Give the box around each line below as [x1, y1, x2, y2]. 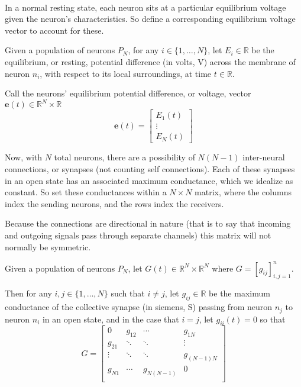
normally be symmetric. [5, 240, 91, 253]
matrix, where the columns [195, 186, 292, 198]
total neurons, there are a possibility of [54, 151, 195, 163]
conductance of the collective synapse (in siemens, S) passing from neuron [5, 301, 273, 313]
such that [111, 287, 145, 299]
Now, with [5, 151, 42, 163]
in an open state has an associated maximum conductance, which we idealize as [5, 174, 293, 186]
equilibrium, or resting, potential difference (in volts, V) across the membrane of [5, 55, 296, 67]
